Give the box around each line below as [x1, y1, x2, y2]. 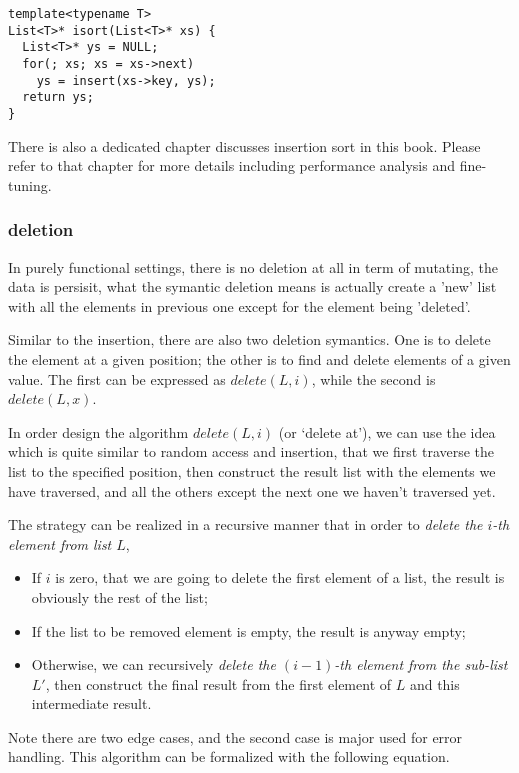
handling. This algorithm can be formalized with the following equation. [8, 746, 450, 767]
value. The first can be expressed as [8, 368, 226, 389]
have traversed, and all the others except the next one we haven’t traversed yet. [8, 480, 496, 501]
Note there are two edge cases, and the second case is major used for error [8, 726, 463, 747]
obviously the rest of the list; [31, 586, 208, 607]
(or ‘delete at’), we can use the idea [278, 421, 496, 442]
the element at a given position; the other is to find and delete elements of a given [8, 348, 511, 369]
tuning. [8, 174, 52, 195]
